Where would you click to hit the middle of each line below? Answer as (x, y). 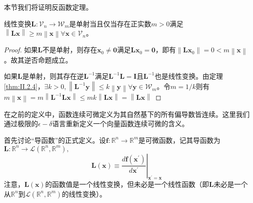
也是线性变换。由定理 (189, 76)
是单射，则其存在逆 (53, 76)
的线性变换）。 (84, 193)
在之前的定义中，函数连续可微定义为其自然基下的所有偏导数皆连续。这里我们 (127, 114)
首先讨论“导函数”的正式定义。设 (55, 140)
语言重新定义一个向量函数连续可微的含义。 (121, 124)
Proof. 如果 (21, 50)
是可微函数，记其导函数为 (180, 140)
